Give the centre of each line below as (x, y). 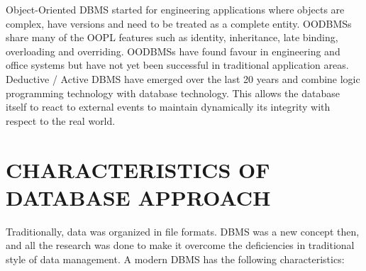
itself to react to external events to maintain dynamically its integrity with (168, 107)
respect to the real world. (61, 120)
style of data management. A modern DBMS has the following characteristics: (175, 259)
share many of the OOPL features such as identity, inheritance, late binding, (172, 37)
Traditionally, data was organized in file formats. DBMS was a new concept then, (183, 231)
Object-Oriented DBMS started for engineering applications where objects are (175, 9)
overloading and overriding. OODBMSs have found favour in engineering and (173, 51)
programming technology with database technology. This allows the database (173, 93)
